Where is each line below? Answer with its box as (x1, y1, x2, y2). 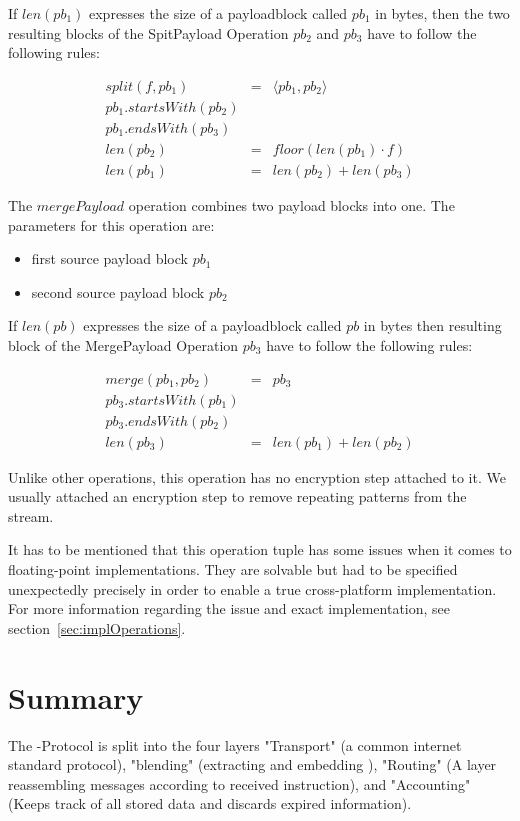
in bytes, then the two (375, 3, 510, 23)
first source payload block (31, 248, 188, 269)
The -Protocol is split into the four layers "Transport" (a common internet (8, 734, 462, 755)
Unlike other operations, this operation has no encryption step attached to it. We (8, 466, 506, 487)
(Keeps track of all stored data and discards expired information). (8, 793, 412, 814)
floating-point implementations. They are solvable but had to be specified (8, 559, 458, 579)
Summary (8, 676, 144, 717)
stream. (8, 505, 54, 526)
